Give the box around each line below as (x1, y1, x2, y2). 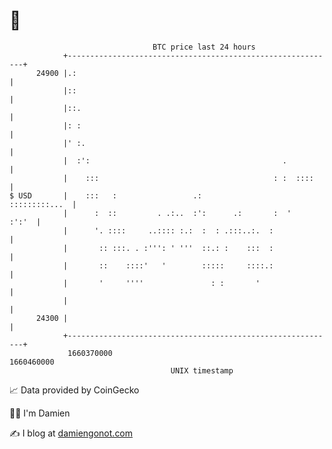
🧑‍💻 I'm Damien (9, 407, 71, 419)
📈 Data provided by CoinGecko (9, 384, 140, 396)
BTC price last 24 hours (152, 42, 256, 52)
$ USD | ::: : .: (9, 190, 202, 201)
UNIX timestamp (170, 365, 234, 376)
